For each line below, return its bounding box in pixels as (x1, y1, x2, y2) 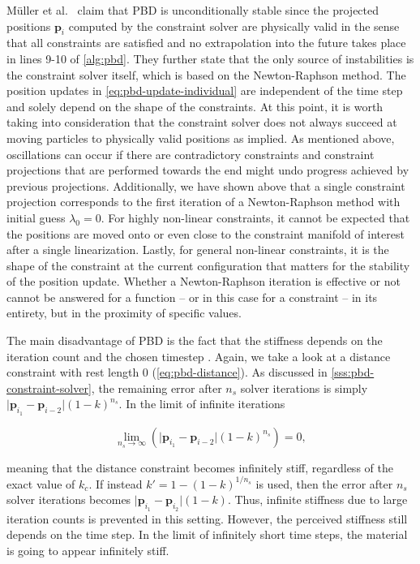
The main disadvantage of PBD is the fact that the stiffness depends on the (6, 332, 383, 349)
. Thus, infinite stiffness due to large (227, 491, 408, 508)
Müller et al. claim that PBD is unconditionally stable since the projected (6, 2, 379, 18)
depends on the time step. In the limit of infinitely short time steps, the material (6, 526, 408, 543)
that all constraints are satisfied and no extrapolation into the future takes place (6, 34, 406, 51)
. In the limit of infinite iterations (118, 395, 285, 412)
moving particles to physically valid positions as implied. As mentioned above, (6, 129, 395, 146)
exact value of (6, 475, 75, 492)
